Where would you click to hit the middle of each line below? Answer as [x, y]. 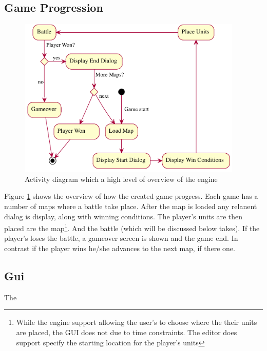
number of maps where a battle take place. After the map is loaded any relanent [131, 206]
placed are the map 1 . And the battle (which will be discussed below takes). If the [132, 227]
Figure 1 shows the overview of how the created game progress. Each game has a [131, 196]
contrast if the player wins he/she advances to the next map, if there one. [120, 248]
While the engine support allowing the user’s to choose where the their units [137, 322]
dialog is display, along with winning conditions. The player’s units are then [123, 216]
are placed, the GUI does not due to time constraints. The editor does [127, 332]
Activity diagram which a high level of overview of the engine [121, 179]
